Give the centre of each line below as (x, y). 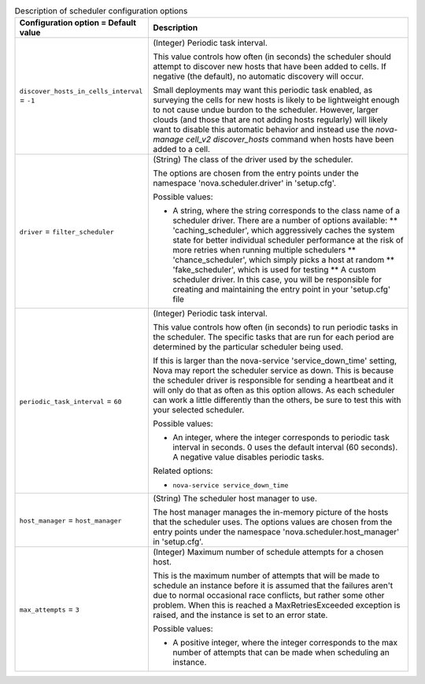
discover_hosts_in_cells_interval (81, 91)
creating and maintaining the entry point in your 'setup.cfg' (282, 290)
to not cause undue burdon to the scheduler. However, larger (266, 110)
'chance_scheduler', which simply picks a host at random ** (284, 260)
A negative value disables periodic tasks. (248, 457)
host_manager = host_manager (70, 520)
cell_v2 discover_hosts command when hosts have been (290, 139)
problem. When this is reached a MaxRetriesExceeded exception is (277, 605)
